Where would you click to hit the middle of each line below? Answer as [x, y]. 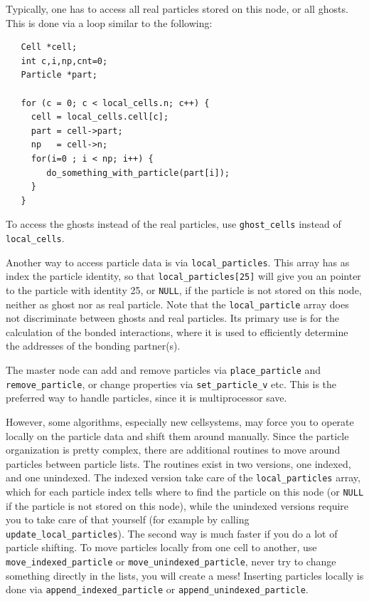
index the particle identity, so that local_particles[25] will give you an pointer [183, 276]
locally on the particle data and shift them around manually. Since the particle [177, 435]
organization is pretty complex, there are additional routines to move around [173, 450]
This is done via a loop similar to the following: [109, 22]
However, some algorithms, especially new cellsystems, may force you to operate [180, 421]
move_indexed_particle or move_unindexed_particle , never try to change [171, 561]
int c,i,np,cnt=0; [64, 61]
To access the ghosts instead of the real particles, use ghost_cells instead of [173, 224]
